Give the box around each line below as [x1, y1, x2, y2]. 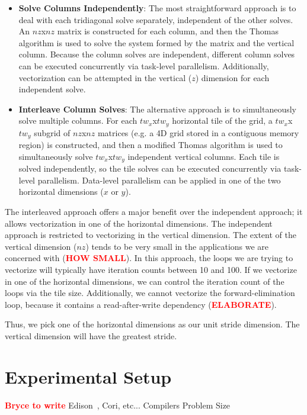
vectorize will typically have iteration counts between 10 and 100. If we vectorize [5, 263, 297, 276]
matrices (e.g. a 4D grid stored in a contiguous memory [97, 126, 299, 139]
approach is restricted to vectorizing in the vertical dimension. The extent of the [5, 229, 296, 241]
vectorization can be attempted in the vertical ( [18, 71, 192, 83]
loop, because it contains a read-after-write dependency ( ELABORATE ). [5, 298, 277, 310]
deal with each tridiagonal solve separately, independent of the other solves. [18, 13, 293, 25]
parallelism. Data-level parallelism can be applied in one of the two [37, 173, 281, 186]
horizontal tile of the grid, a [172, 114, 273, 127]
